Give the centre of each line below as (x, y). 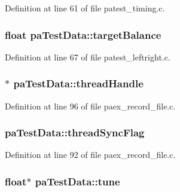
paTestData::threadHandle (78, 83)
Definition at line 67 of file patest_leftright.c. (88, 57)
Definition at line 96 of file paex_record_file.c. (90, 106)
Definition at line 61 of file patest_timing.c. (85, 8)
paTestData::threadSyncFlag (75, 132)
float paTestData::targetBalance (83, 34)
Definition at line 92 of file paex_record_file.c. (90, 155)
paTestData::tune (77, 181)
